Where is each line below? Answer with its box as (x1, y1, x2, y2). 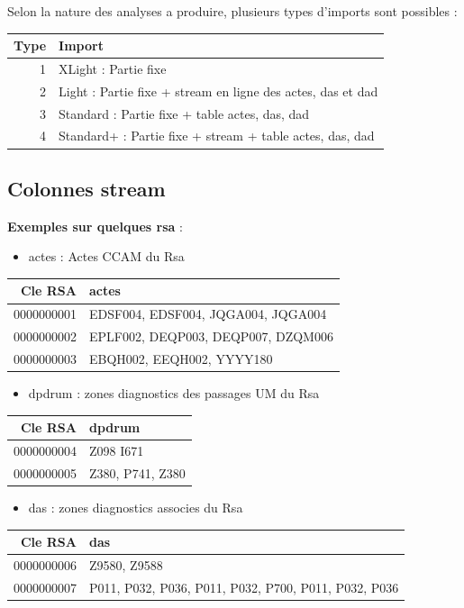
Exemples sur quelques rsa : (7, 216, 183, 235)
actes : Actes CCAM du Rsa (28, 247, 185, 266)
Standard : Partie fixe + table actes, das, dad (59, 104, 310, 123)
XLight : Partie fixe (59, 59, 167, 77)
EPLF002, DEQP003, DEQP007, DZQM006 (89, 327, 333, 346)
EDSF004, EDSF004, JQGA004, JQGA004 (89, 304, 327, 323)
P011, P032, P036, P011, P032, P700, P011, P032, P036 (89, 577, 399, 596)
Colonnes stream (7, 174, 166, 202)
